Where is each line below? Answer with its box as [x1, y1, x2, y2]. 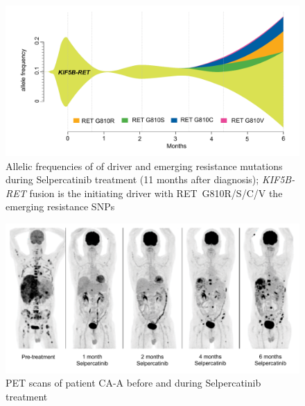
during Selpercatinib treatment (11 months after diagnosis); [6, 172, 259, 187]
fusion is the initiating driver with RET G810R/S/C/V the [29, 185, 283, 200]
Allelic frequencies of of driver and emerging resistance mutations [6, 158, 283, 173]
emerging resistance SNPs [6, 199, 115, 214]
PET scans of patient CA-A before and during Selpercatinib [6, 375, 261, 390]
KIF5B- [261, 172, 295, 187]
